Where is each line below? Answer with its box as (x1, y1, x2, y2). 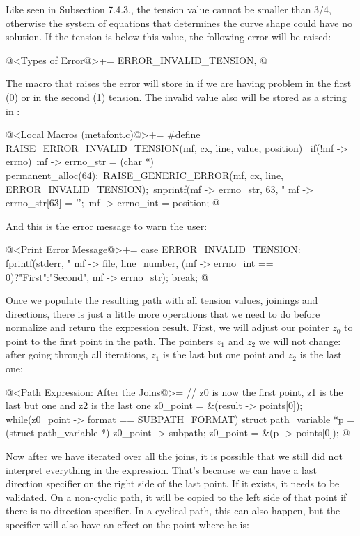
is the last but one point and (162, 347, 285, 362)
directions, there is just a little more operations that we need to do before (6, 306, 320, 321)
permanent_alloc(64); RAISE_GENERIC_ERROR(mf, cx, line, (6, 167, 283, 182)
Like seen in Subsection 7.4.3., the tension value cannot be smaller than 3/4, (6, 2, 331, 16)
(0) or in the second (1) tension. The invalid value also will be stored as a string (6, 89, 347, 104)
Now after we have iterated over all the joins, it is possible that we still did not (6, 449, 343, 464)
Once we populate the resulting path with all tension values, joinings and (6, 293, 318, 307)
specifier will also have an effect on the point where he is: (6, 517, 249, 531)
